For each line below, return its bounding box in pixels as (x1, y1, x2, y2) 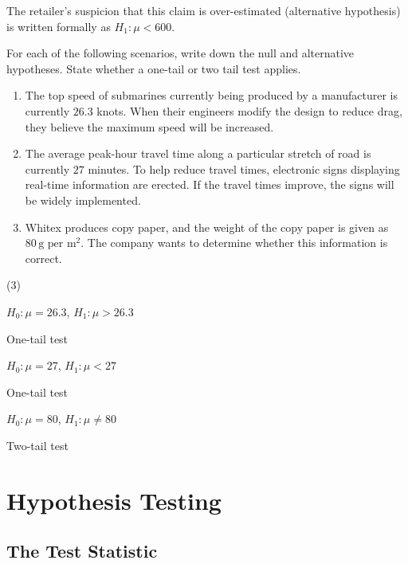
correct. (25, 249, 62, 266)
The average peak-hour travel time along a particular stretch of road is (25, 145, 371, 162)
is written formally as (6, 18, 111, 34)
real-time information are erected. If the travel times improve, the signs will (25, 176, 394, 193)
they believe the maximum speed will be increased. (25, 118, 274, 135)
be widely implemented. (25, 191, 141, 208)
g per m (38, 238, 76, 250)
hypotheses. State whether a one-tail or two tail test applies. (6, 60, 301, 76)
